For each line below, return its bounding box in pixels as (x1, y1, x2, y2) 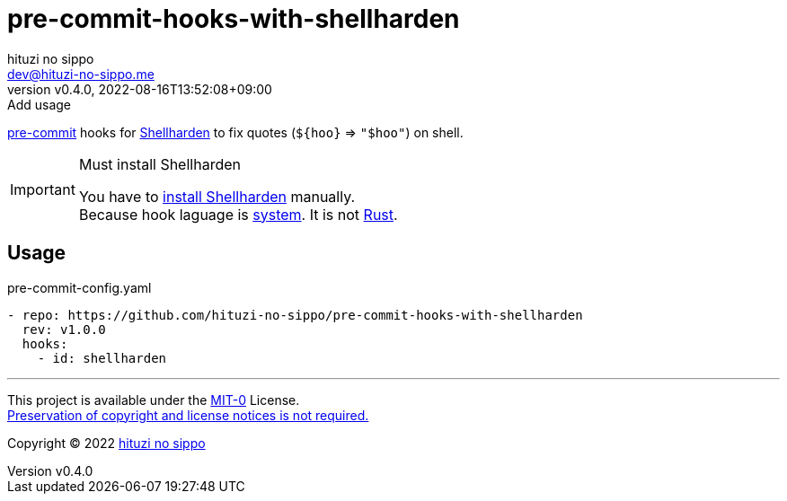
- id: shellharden (37, 350, 167, 365)
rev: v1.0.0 (22, 321, 106, 337)
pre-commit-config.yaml (7, 279, 152, 295)
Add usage (7, 96, 72, 112)
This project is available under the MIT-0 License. (7, 391, 300, 408)
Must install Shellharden (78, 154, 241, 173)
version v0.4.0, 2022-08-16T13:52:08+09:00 (7, 81, 272, 97)
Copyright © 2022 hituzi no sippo (7, 435, 206, 451)
